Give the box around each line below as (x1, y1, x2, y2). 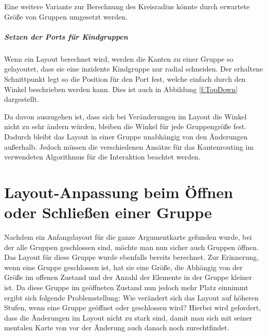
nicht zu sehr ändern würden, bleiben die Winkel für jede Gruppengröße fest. (4, 121, 247, 132)
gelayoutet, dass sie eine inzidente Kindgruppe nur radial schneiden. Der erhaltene (4, 63, 263, 74)
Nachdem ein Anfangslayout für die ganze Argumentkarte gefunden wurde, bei (4, 232, 252, 242)
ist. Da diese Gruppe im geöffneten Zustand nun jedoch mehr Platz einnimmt (4, 281, 248, 292)
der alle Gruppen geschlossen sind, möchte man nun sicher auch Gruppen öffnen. (4, 241, 259, 252)
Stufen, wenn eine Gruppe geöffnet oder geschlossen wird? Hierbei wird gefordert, (4, 302, 261, 313)
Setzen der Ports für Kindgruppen (4, 31, 128, 42)
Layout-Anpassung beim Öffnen (4, 181, 233, 202)
